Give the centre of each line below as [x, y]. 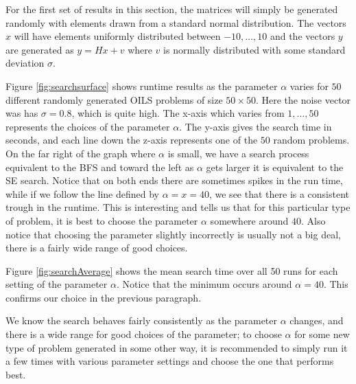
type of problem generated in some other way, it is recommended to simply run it [177, 347]
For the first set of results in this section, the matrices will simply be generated [172, 9]
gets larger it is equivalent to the [275, 167]
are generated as [40, 49]
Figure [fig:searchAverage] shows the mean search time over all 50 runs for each [172, 270]
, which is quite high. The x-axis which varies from [178, 113]
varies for [309, 86]
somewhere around [249, 220]
